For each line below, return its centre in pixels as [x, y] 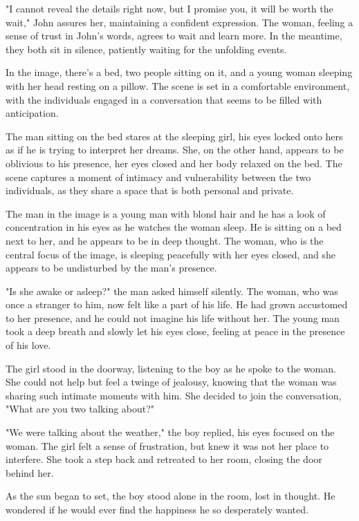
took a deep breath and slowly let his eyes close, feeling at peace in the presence [175, 331]
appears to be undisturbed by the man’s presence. [111, 268]
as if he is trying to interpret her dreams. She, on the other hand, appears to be [175, 150]
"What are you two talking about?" [80, 409]
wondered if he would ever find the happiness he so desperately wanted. [157, 509]
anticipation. [32, 113]
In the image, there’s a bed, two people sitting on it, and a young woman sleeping [179, 72]
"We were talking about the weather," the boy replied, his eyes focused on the [170, 432]
